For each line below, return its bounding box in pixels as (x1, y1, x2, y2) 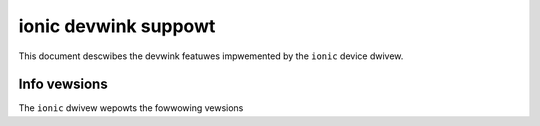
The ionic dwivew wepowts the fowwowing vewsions (18, 102, 244, 114)
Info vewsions (18, 76, 109, 93)
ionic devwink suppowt (18, 15, 216, 37)
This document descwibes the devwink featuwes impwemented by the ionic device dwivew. (18, 50, 404, 62)
